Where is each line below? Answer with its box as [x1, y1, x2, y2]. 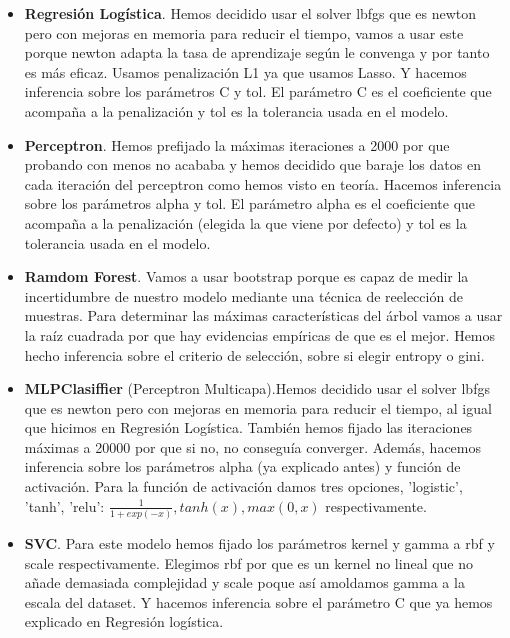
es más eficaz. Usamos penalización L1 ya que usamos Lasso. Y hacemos [24, 61, 467, 82]
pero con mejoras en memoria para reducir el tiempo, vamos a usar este [24, 22, 464, 43]
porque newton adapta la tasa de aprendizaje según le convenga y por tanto [24, 42, 490, 63]
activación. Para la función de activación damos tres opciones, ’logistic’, [24, 476, 463, 497]
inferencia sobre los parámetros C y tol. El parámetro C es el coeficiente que [24, 81, 492, 102]
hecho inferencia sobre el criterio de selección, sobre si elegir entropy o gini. [24, 344, 485, 365]
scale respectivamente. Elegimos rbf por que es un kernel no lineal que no [24, 552, 474, 573]
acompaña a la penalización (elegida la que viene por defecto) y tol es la [24, 212, 467, 233]
